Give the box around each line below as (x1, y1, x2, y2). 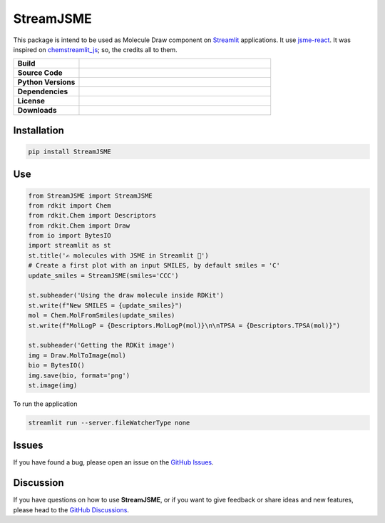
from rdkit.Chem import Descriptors (28, 211, 157, 220)
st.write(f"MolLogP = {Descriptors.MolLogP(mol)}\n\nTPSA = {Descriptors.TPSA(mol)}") (28, 321, 341, 330)
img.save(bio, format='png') (28, 371, 130, 380)
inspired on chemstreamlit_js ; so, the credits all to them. (13, 45, 178, 54)
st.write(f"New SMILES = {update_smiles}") (28, 301, 183, 310)
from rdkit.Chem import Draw (28, 221, 130, 230)
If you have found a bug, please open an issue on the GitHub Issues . (13, 458, 214, 467)
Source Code (17, 68, 63, 78)
